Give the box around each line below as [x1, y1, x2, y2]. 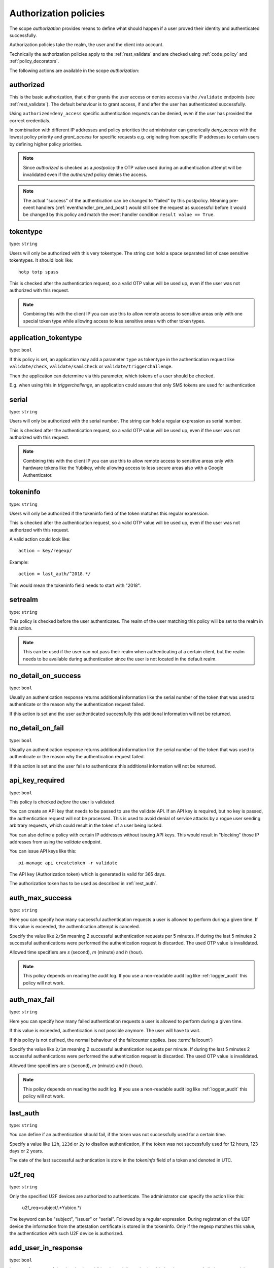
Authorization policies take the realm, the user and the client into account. [9, 42, 164, 48]
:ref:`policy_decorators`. [9, 58, 59, 64]
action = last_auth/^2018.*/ [18, 571, 91, 577]
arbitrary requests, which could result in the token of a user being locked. [9, 822, 163, 829]
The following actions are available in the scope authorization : [9, 67, 140, 74]
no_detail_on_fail [9, 724, 64, 732]
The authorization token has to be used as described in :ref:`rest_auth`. [9, 880, 158, 887]
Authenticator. [23, 472, 53, 478]
